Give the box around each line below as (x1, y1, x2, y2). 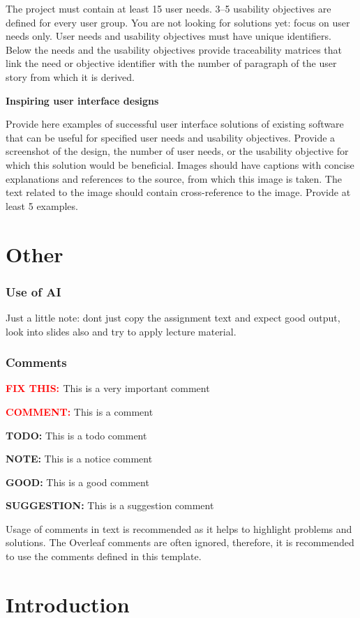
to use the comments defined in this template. (6, 549, 202, 564)
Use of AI (6, 282, 61, 300)
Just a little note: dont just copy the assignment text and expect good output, (6, 310, 340, 324)
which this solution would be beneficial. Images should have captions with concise (6, 157, 354, 172)
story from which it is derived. (6, 69, 135, 84)
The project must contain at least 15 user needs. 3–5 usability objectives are (6, 1, 331, 15)
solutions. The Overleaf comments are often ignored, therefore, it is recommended (6, 535, 354, 550)
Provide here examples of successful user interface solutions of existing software (6, 116, 344, 131)
